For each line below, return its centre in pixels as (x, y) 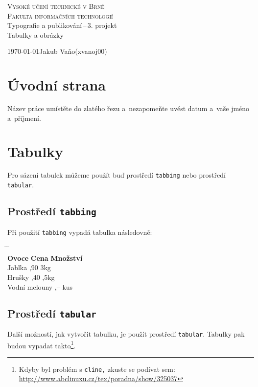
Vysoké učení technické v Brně (56, 6)
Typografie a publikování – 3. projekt (62, 25)
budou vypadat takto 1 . (42, 344)
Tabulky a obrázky (35, 34)
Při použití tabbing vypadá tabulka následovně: (80, 232)
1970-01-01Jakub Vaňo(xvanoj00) (57, 51)
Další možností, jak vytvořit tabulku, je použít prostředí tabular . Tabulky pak (126, 333)
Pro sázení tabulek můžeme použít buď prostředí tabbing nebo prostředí (117, 175)
